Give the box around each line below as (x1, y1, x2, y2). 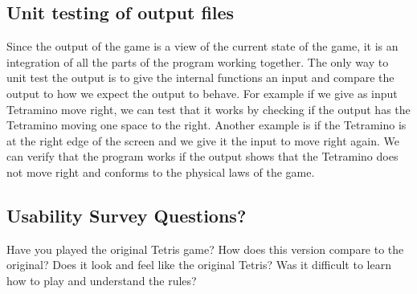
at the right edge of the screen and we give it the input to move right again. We (6, 132, 399, 149)
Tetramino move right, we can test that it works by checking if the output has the (6, 100, 411, 117)
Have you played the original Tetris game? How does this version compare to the (6, 240, 404, 257)
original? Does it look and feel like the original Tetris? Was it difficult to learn (6, 256, 391, 273)
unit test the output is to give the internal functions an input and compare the (6, 69, 395, 86)
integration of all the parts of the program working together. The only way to (6, 53, 389, 70)
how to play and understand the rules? (6, 272, 197, 288)
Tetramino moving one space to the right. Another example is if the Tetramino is (6, 116, 407, 133)
